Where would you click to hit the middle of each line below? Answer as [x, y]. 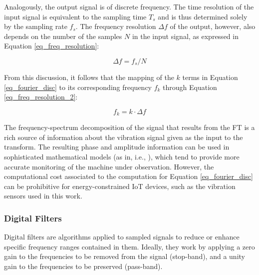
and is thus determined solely [203, 16]
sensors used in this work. [43, 196]
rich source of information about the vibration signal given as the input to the [124, 137]
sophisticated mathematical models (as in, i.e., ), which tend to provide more [122, 156]
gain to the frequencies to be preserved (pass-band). [83, 266]
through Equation [190, 87]
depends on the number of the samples [63, 36]
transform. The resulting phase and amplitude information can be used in [117, 147]
